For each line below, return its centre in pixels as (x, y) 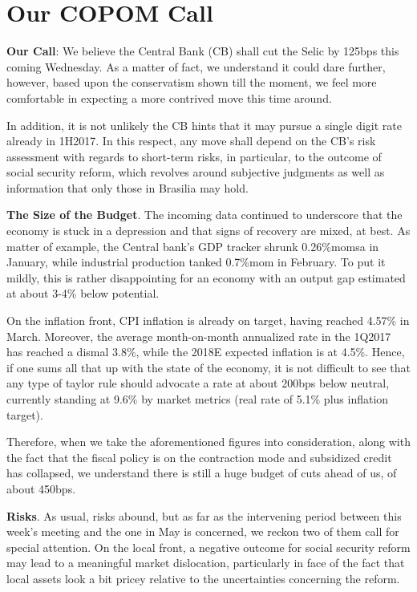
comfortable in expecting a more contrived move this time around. (169, 97)
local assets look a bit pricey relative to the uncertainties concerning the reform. (203, 578)
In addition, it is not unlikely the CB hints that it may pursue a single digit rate (204, 125)
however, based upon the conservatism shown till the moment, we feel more (192, 82)
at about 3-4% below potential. (83, 293)
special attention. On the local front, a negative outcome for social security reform (208, 547)
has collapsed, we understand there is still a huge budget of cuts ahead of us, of (202, 473)
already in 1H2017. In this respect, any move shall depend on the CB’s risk (191, 141)
